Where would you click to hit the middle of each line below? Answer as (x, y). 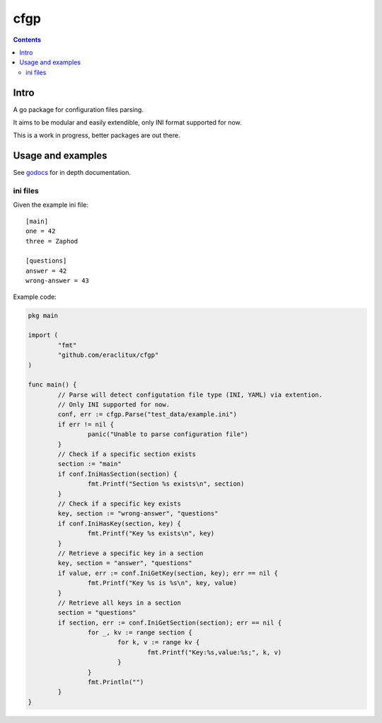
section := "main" (89, 464)
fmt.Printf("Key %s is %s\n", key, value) (162, 583)
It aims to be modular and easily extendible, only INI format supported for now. (127, 123)
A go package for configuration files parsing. (79, 109)
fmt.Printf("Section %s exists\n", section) (166, 484)
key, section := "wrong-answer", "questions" (138, 514)
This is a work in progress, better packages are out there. (97, 135)
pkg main (43, 315)
